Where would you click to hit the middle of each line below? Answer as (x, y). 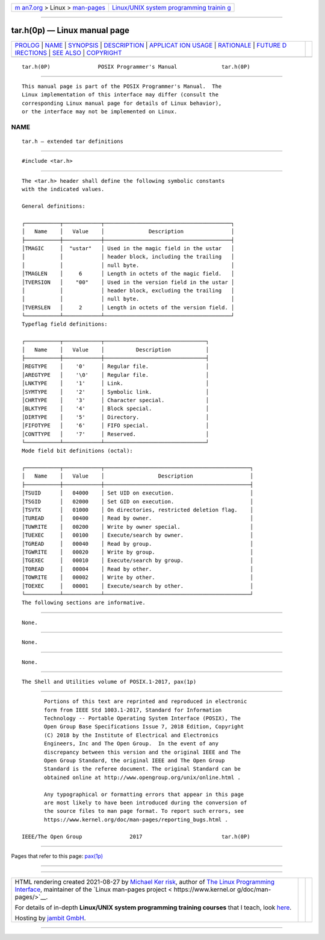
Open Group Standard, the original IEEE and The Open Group (135, 761)
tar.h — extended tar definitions (73, 141)
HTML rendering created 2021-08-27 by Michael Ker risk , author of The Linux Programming (145, 882)
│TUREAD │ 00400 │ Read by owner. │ (138, 518)
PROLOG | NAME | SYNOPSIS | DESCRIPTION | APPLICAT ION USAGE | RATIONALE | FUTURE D (151, 45)
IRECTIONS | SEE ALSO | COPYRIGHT (68, 52)
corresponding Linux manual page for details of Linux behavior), (122, 103)
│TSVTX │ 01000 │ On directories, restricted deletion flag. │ (138, 510)
